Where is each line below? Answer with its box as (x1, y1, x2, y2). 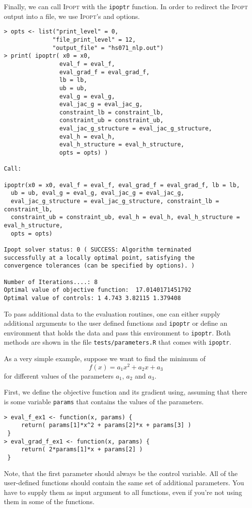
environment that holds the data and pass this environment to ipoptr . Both (4, 327, 231, 337)
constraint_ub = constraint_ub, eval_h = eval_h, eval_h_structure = (11, 214, 240, 221)
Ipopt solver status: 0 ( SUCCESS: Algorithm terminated (4, 246, 191, 253)
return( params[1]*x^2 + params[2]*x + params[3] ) (21, 422, 191, 429)
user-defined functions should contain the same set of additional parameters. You (4, 477, 244, 488)
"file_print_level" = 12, (52, 36, 136, 43)
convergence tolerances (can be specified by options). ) (4, 262, 195, 270)
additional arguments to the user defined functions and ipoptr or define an (4, 318, 228, 328)
